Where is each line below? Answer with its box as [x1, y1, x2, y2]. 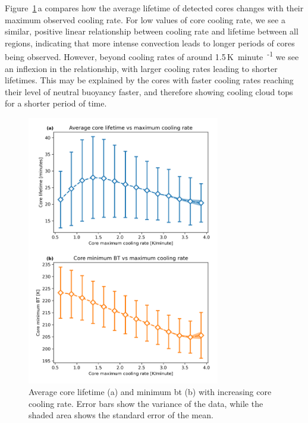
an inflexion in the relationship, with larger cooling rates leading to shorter [5, 62, 278, 74]
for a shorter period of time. [5, 97, 107, 109]
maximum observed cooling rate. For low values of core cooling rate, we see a [5, 13, 285, 26]
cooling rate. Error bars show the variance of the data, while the [29, 397, 263, 409]
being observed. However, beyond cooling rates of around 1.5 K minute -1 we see [5, 49, 299, 63]
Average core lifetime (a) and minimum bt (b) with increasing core [29, 386, 272, 398]
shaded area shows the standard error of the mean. [29, 409, 213, 421]
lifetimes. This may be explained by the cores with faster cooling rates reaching [5, 74, 294, 86]
